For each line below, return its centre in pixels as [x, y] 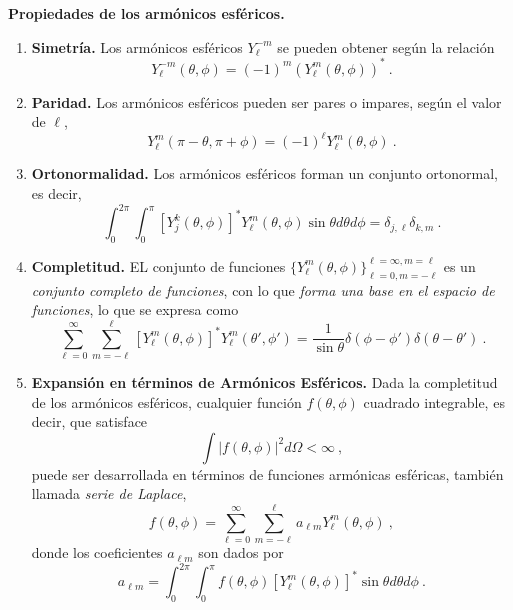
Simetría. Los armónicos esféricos [137, 46]
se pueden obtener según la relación [386, 46]
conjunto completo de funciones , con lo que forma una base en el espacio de [263, 289]
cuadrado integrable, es [434, 401]
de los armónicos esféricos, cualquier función [166, 401]
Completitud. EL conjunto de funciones [158, 265]
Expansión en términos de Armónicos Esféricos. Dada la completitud [264, 381]
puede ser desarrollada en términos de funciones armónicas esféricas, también [267, 473]
